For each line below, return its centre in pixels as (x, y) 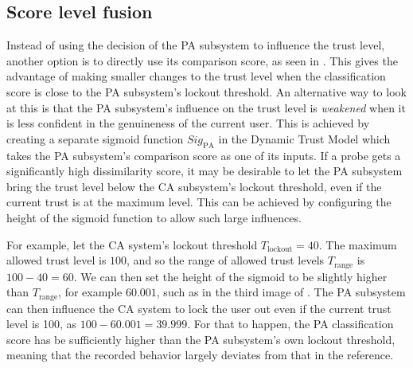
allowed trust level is (56, 260)
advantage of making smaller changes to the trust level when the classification (196, 76)
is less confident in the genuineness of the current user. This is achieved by (188, 123)
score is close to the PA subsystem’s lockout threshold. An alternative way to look (206, 91)
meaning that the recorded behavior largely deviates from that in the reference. (200, 355)
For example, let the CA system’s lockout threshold (132, 244)
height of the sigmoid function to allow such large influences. (154, 217)
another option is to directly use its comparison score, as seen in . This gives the (202, 60)
